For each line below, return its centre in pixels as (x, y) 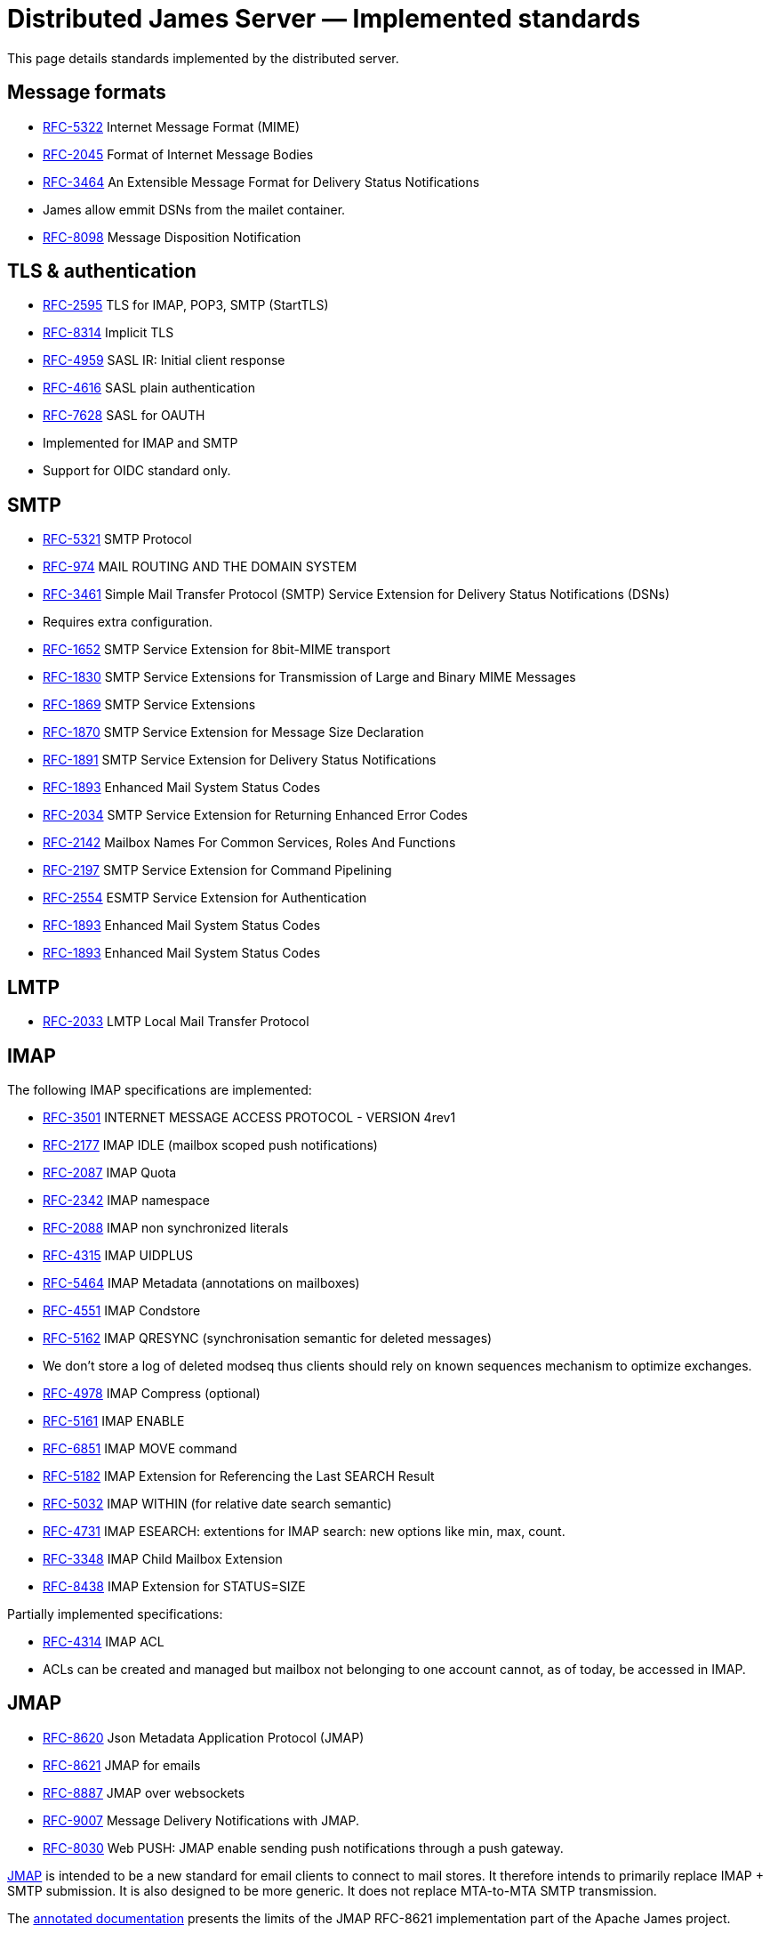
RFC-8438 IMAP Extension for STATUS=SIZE (174, 1586)
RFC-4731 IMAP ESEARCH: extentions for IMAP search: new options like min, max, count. (304, 1531)
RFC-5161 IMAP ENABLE (114, 1420)
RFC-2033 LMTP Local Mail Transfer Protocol (176, 1022)
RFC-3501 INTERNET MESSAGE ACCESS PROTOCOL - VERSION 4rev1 (249, 1117)
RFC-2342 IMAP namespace (126, 1200)
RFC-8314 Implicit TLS (108, 333)
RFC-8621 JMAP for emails (122, 1765)
